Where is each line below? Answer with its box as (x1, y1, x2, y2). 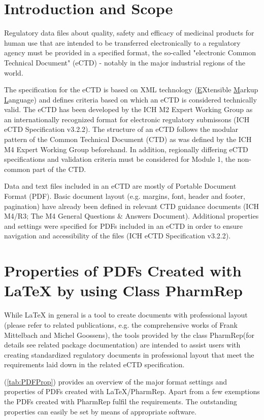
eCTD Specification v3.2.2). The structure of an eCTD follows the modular (4, 124, 239, 134)
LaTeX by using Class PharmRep (4, 280, 243, 301)
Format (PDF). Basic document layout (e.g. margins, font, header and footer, (4, 191, 245, 201)
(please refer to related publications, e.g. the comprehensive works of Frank (4, 319, 238, 330)
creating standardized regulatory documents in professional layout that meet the (4, 349, 254, 360)
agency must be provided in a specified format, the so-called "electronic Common (4, 47, 256, 58)
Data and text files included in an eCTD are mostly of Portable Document (4, 181, 237, 191)
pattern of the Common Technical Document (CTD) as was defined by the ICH (4, 134, 252, 145)
